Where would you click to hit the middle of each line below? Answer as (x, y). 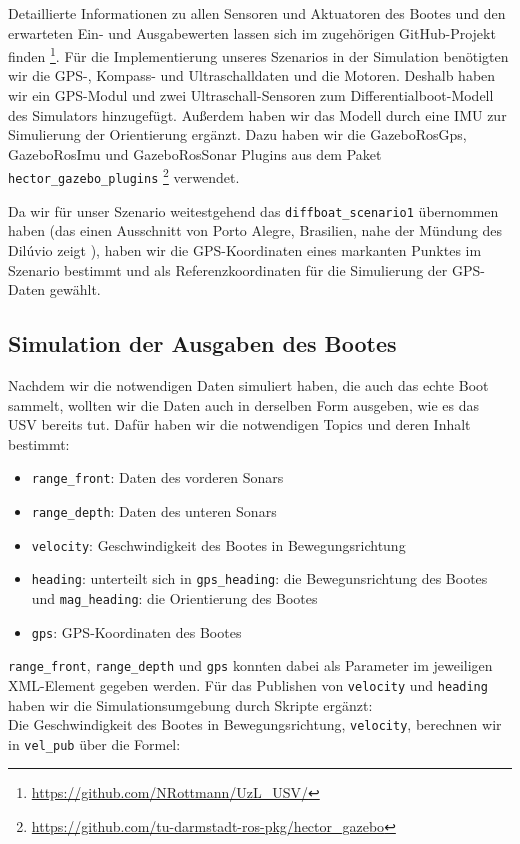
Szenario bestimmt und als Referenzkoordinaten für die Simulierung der (228, 269)
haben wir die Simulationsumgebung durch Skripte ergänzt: (190, 704)
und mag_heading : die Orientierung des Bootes (174, 597)
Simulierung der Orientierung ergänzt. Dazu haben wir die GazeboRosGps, (237, 134)
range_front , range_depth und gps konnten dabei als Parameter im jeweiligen (250, 665)
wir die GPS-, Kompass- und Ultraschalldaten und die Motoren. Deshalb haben (252, 75)
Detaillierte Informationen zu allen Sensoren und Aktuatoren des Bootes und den (257, 13)
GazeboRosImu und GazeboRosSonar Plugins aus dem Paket (195, 153)
